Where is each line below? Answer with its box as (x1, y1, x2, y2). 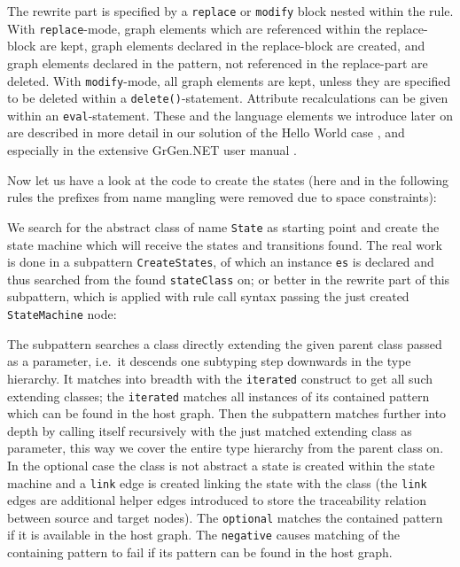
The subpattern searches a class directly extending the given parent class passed (7, 334, 442, 353)
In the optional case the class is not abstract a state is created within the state (7, 455, 435, 474)
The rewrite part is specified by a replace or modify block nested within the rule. (7, 2, 454, 19)
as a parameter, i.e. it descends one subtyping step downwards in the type (7, 352, 411, 370)
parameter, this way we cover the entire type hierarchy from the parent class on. (7, 439, 444, 457)
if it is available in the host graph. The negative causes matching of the (7, 525, 401, 544)
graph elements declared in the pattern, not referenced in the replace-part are (7, 53, 428, 72)
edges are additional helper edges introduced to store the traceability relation (7, 491, 426, 509)
